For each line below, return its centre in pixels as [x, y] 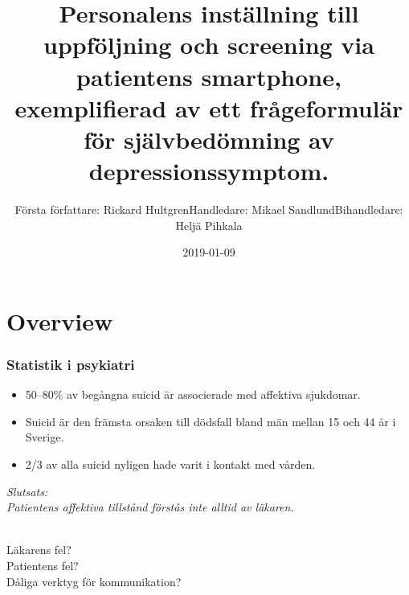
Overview [60, 320]
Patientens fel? [43, 565]
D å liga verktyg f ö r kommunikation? [94, 581]
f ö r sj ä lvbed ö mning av [209, 139]
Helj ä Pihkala [209, 225]
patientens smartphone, [209, 76]
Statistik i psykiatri [71, 364]
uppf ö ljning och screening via [209, 45]
